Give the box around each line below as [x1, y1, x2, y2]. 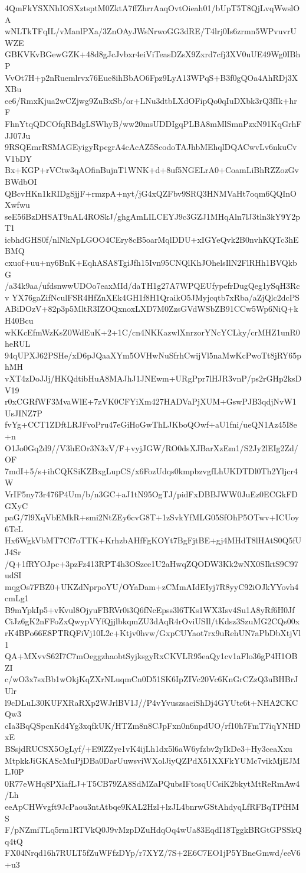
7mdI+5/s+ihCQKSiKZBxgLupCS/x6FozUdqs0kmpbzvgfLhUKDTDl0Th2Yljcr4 [5, 464, 298, 477]
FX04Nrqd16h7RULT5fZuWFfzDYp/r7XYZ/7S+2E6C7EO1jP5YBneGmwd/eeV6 [5, 846, 301, 859]
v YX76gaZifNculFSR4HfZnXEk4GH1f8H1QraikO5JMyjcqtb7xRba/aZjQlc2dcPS [5, 291, 300, 303]
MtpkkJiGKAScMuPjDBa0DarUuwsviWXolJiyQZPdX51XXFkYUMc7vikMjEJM [5, 754, 300, 766]
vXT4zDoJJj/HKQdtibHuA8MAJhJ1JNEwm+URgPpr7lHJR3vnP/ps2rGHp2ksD [5, 372, 302, 384]
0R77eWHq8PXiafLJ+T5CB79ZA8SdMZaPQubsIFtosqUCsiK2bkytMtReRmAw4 [5, 777, 300, 789]
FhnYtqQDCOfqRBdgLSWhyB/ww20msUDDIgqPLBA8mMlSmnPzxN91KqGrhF [5, 117, 302, 129]
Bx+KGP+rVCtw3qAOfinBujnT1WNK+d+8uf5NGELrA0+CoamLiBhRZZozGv [5, 164, 299, 176]
